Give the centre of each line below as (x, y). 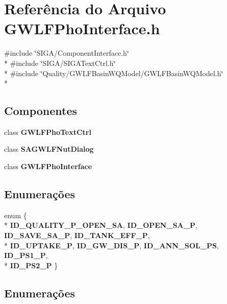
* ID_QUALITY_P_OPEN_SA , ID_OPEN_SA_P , (101, 225)
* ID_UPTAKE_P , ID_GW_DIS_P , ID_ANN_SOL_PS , (111, 245)
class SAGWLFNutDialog (49, 149)
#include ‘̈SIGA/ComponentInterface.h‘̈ (67, 53)
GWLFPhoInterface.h (82, 28)
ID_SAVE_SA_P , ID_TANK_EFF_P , (77, 235)
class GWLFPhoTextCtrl (48, 132)
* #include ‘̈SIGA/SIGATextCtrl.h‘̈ (60, 63)
